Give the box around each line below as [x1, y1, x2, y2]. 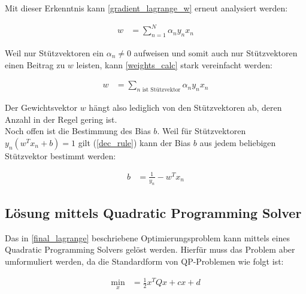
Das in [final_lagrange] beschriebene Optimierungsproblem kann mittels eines [5, 231, 290, 244]
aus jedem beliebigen [199, 136, 276, 148]
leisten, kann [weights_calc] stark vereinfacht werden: [76, 58, 272, 71]
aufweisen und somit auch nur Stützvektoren [134, 46, 298, 59]
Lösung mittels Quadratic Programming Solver [5, 204, 302, 222]
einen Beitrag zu [5, 58, 65, 71]
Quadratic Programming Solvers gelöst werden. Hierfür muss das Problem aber [5, 243, 295, 256]
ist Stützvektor [142, 86, 181, 93]
